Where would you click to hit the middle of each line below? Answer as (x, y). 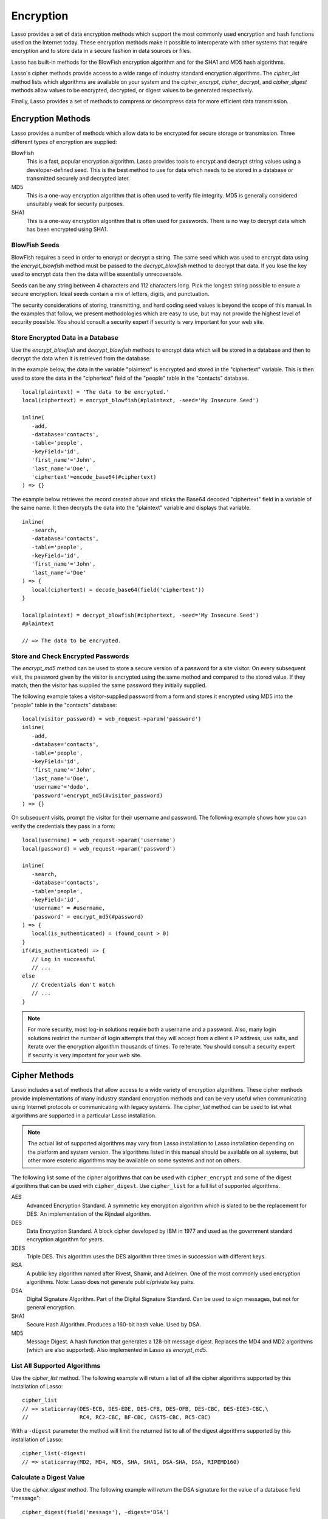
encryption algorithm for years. (65, 1240)
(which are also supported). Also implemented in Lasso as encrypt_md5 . (117, 1350)
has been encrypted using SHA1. (67, 229)
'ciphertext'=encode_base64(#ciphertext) (94, 477)
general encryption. (51, 1308)
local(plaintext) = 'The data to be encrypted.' (96, 392)
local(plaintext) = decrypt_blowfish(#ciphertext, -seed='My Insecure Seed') (141, 615)
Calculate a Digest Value (48, 1478)
